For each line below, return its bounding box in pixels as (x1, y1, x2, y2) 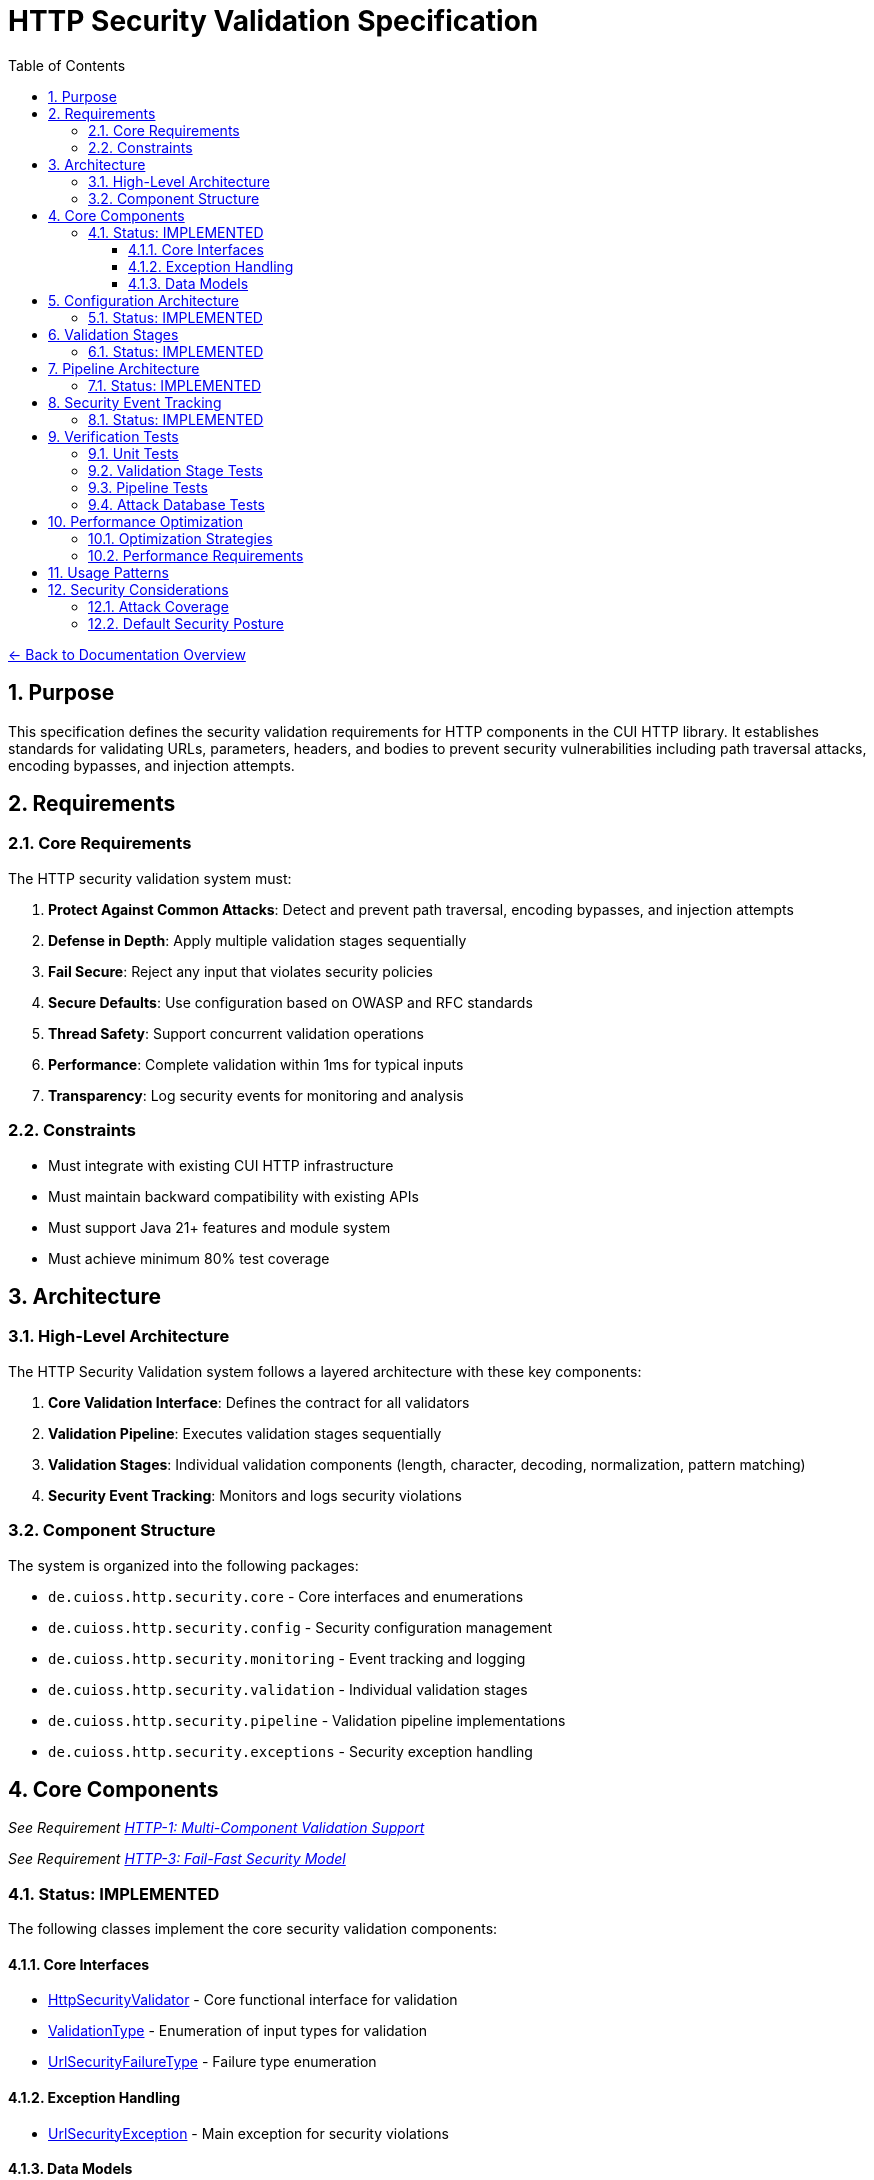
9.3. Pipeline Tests (88, 478, 208, 496)
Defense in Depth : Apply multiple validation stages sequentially (48, 931, 467, 949)
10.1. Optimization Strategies (88, 529, 273, 547)
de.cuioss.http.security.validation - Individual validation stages (48, 1680, 528, 1698)
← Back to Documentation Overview (8, 645, 246, 663)
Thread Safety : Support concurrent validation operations (48, 1024, 424, 1042)
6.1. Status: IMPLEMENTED (88, 342, 264, 360)
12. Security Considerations (48, 580, 229, 598)
